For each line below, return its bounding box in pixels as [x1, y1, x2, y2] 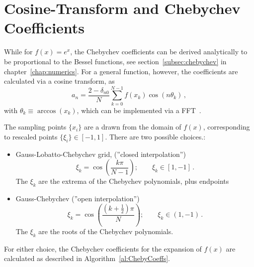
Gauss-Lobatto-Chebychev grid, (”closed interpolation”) [15, 148, 186, 159]
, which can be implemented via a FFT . [77, 105, 201, 115]
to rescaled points [4, 132, 58, 141]
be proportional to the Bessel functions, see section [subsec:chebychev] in [4, 56, 227, 66]
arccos [37, 107, 56, 115]
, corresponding [203, 122, 250, 132]
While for [4, 46, 33, 57]
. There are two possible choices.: [105, 132, 206, 141]
